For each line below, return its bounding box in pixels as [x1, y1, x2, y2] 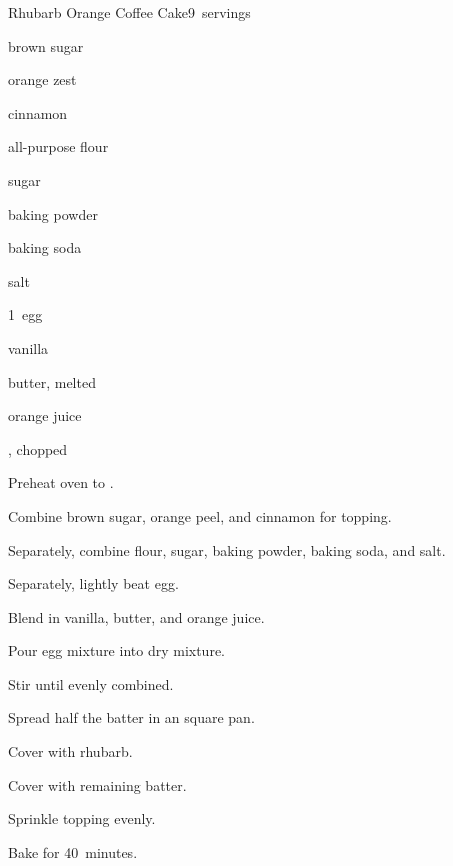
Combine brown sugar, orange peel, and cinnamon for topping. [8, 505, 392, 526]
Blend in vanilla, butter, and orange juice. [8, 606, 265, 627]
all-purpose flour [8, 136, 109, 157]
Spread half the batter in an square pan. [8, 707, 255, 728]
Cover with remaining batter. [8, 774, 187, 795]
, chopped [8, 438, 68, 459]
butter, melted [8, 371, 96, 392]
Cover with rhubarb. [8, 741, 133, 762]
